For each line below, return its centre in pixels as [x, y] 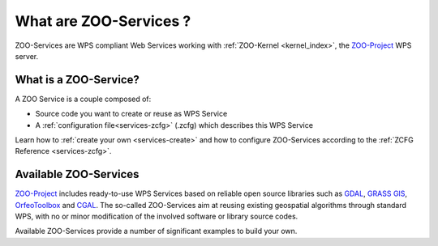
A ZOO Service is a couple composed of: [83, 99]
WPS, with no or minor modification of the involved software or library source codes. [157, 216]
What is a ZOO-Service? [77, 80]
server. [27, 56]
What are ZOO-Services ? [103, 21]
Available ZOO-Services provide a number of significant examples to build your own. [156, 231]
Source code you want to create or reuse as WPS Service [131, 114]
